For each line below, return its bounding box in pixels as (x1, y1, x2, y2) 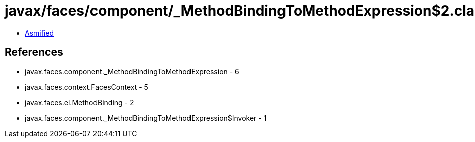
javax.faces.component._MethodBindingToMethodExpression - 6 (25, 67, 239, 76)
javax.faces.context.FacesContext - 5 (25, 82, 148, 91)
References (5, 46, 63, 59)
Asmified (25, 28, 54, 37)
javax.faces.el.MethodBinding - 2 (25, 98, 134, 107)
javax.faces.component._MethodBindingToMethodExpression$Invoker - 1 (25, 113, 267, 122)
